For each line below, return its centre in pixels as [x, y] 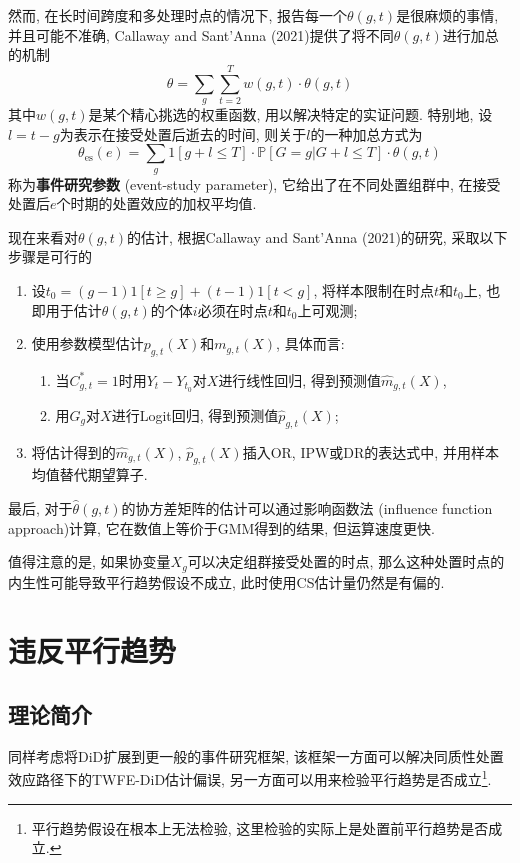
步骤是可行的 [50, 256]
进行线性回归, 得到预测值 [299, 379]
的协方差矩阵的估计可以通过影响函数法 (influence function [307, 507]
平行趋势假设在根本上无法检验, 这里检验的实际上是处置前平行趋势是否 [260, 827]
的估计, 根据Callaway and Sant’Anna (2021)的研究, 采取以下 [317, 236]
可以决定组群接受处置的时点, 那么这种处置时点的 [346, 561]
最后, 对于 [40, 507]
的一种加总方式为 [366, 133]
